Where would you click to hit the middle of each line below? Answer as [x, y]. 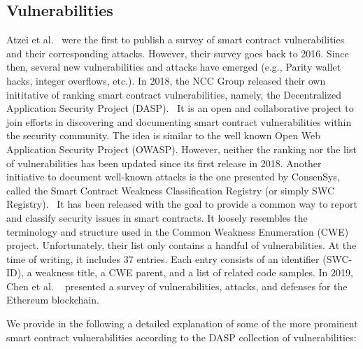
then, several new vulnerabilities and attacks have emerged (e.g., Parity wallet [174, 67]
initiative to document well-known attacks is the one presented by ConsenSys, [173, 177]
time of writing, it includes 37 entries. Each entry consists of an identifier [163, 258]
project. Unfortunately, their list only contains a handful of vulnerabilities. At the [181, 245]
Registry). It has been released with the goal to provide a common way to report [182, 204]
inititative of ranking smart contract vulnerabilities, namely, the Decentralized [174, 94]
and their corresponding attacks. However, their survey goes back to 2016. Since [178, 53]
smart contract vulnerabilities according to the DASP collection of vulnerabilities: [181, 337]
